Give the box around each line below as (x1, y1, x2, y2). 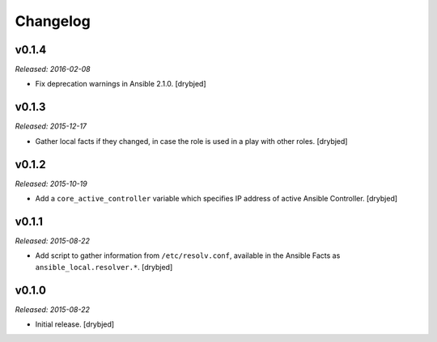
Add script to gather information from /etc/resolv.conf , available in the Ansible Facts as (35, 251, 341, 260)
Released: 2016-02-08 (15, 65, 91, 74)
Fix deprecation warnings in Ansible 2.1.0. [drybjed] (35, 79, 206, 89)
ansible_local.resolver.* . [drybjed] (35, 262, 173, 272)
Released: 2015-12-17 (15, 121, 87, 131)
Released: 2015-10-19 (15, 179, 88, 188)
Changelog (15, 12, 91, 30)
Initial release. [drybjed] (35, 319, 115, 329)
